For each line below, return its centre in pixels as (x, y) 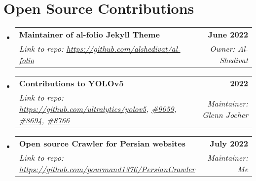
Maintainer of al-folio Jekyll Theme (89, 35)
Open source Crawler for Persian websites (102, 144)
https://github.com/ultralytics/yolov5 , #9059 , (98, 109)
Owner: (222, 49)
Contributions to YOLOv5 (71, 83)
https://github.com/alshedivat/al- (123, 49)
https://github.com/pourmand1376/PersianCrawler (107, 169)
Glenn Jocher (225, 114)
